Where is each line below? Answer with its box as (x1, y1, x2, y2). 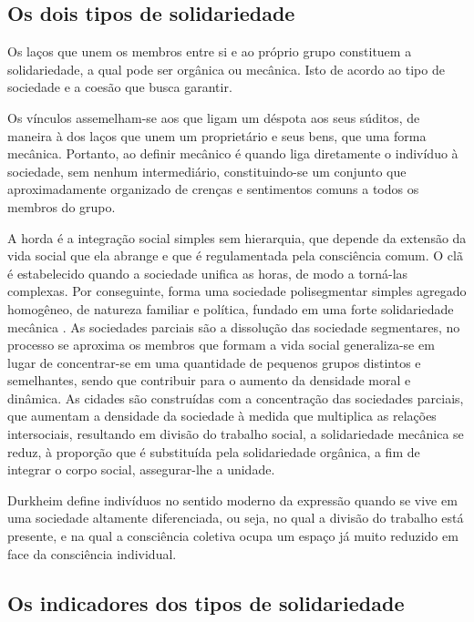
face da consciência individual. (7, 544, 177, 563)
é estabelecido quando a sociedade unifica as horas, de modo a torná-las (7, 263, 408, 282)
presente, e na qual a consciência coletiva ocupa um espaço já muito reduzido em (7, 526, 459, 546)
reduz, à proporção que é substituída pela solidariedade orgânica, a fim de (7, 442, 420, 461)
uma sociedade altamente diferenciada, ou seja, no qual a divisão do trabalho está (7, 508, 464, 527)
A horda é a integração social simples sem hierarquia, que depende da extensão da (7, 228, 467, 247)
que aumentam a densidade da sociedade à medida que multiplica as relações (7, 406, 437, 425)
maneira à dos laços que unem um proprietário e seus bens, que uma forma (7, 126, 427, 145)
